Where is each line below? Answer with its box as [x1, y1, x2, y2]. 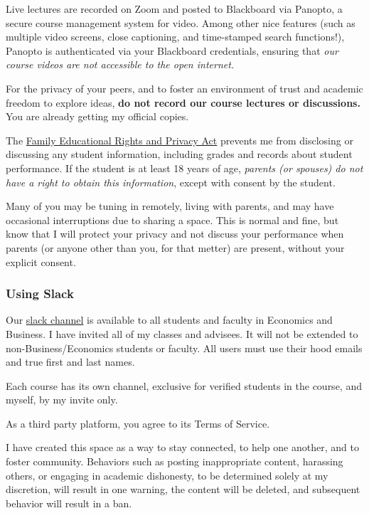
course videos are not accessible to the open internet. [6, 57, 235, 72]
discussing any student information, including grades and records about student [6, 147, 353, 162]
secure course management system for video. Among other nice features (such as [6, 15, 355, 30]
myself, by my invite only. [6, 392, 118, 407]
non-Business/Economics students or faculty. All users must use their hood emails [6, 340, 363, 355]
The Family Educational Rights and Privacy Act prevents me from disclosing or [6, 132, 353, 147]
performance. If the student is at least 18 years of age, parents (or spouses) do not [6, 160, 363, 175]
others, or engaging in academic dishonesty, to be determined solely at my [6, 467, 328, 482]
